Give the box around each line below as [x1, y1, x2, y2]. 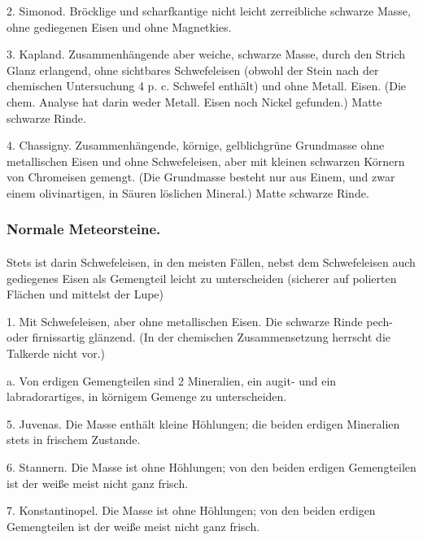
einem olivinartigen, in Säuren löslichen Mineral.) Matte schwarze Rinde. [7, 184, 369, 201]
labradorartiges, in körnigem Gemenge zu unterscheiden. [7, 388, 287, 405]
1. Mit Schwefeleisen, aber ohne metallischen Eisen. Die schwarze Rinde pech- [7, 312, 393, 329]
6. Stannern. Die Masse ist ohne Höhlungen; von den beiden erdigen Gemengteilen [7, 458, 416, 475]
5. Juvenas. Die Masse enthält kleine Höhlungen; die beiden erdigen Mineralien [7, 415, 400, 432]
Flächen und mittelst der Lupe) [7, 285, 164, 303]
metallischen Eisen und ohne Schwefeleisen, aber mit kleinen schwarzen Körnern [7, 152, 405, 169]
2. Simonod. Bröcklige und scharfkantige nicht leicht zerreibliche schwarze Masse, [7, 2, 411, 19]
